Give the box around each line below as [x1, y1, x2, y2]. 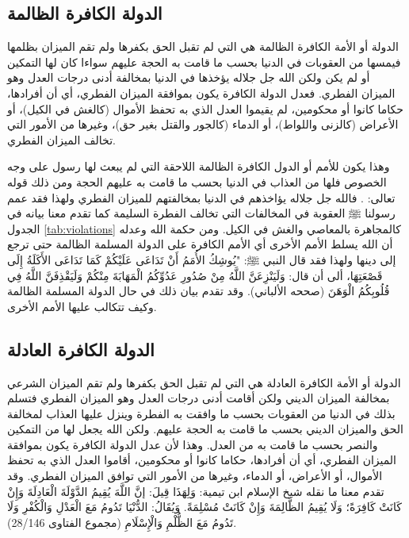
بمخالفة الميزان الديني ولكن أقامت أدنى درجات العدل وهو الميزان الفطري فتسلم [7, 390, 390, 406]
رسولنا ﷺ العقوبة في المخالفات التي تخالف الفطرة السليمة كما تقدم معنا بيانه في [7, 205, 396, 221]
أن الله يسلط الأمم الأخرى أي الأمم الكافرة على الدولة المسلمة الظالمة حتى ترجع [7, 236, 393, 252]
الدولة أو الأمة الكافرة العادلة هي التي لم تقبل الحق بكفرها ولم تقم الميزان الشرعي [7, 374, 401, 390]
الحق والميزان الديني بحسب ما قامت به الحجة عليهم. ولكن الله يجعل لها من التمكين [7, 421, 403, 437]
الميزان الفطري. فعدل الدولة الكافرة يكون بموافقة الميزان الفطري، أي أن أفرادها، [7, 84, 396, 101]
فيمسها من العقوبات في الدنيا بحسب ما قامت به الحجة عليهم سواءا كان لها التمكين [7, 53, 401, 70]
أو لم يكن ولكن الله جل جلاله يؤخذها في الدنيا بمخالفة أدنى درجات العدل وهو [7, 69, 370, 86]
